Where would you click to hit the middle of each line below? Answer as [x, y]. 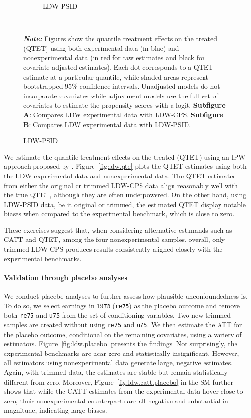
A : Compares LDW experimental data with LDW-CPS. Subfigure [123, 114]
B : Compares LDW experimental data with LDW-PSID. [107, 124]
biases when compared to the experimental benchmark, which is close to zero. [119, 214]
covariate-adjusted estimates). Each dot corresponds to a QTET [118, 67]
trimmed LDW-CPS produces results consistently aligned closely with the [113, 249]
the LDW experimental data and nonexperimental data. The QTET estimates [120, 175]
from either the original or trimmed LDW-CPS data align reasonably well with [121, 185]
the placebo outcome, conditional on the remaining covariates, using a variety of [123, 334]
